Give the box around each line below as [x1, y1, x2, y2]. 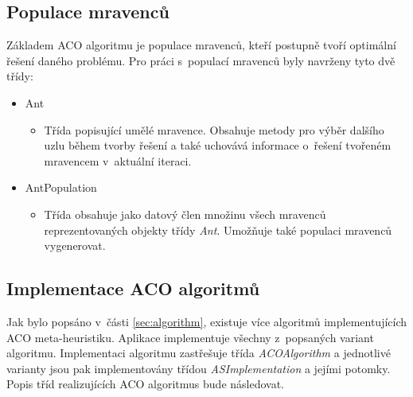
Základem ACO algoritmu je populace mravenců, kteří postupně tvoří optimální [6, 37, 396, 53]
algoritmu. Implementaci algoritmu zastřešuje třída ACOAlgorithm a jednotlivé [6, 344, 391, 361]
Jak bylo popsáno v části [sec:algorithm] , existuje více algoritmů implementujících [6, 313, 407, 329]
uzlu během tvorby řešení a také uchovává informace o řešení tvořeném [44, 137, 392, 154]
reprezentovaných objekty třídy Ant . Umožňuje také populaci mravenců [44, 221, 392, 238]
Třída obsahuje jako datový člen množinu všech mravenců [44, 205, 326, 222]
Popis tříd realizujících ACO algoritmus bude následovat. [6, 376, 285, 392]
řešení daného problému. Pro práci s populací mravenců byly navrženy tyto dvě [6, 52, 395, 68]
